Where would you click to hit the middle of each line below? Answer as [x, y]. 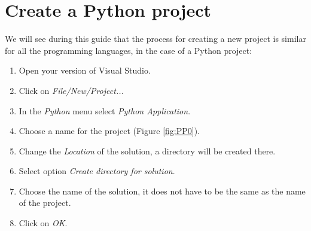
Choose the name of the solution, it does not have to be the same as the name [162, 191]
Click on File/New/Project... [71, 90]
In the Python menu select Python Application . [105, 110]
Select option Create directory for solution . [97, 171]
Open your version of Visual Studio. [85, 70]
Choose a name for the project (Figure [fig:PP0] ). [109, 131]
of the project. [45, 203]
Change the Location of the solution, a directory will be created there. [147, 151]
